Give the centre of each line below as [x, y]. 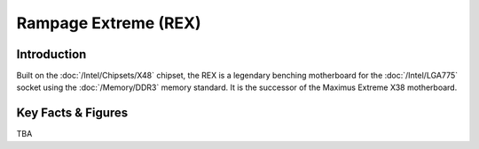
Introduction [51, 54]
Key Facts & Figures [72, 113]
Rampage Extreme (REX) [109, 23]
